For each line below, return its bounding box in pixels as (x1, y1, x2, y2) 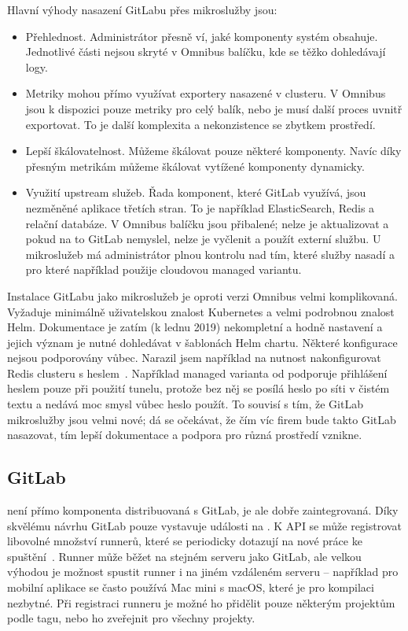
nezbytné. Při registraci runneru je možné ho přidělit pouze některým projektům (7, 594, 395, 611)
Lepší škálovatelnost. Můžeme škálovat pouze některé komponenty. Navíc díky (25, 142, 402, 159)
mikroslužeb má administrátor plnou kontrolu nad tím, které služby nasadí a (25, 245, 395, 262)
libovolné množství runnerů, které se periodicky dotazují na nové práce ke (7, 533, 362, 549)
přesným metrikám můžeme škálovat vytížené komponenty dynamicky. (25, 157, 365, 174)
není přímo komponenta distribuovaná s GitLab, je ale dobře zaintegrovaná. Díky (7, 502, 399, 518)
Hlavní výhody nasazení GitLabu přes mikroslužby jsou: (7, 2, 278, 17)
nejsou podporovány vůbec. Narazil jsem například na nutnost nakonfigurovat (7, 349, 381, 366)
